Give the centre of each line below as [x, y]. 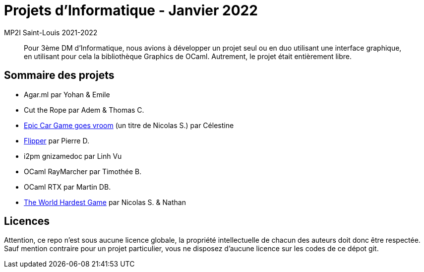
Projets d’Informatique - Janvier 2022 [131, 10]
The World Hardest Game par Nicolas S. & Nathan [105, 202]
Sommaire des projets [59, 75]
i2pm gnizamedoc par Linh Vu [73, 156]
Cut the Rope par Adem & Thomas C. [84, 110]
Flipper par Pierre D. [57, 140]
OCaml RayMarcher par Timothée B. [83, 171]
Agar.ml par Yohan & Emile [67, 94]
